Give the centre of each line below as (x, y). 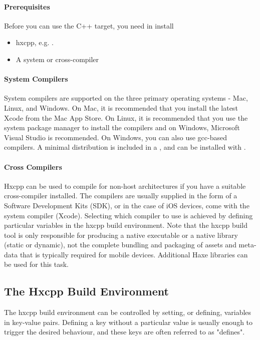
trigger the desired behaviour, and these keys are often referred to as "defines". (124, 332)
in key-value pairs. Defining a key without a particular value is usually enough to (128, 322)
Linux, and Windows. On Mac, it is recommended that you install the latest (121, 107)
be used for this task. (36, 264)
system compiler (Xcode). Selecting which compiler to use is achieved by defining (128, 215)
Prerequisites (27, 6)
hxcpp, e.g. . (35, 42)
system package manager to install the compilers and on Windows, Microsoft (122, 127)
